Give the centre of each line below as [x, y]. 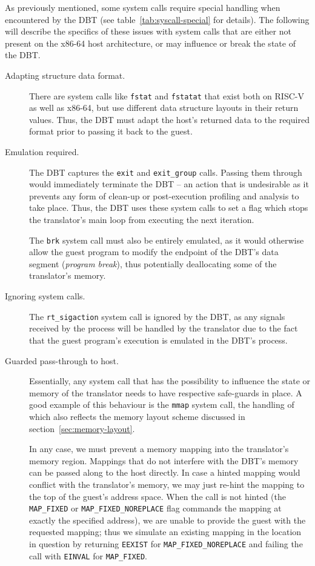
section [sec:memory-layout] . [82, 428]
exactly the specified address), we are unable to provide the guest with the [167, 520]
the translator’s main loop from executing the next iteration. [142, 220]
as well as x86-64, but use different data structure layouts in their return [164, 108]
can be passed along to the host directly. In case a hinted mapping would [165, 472]
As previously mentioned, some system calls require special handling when [143, 7]
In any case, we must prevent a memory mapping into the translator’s [159, 449]
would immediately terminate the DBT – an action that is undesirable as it [169, 184]
